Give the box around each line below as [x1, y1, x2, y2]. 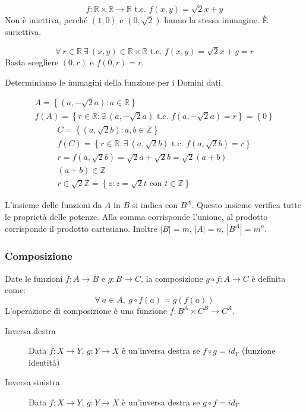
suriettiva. [5, 26, 42, 38]
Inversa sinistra [5, 376, 60, 388]
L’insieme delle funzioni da [5, 199, 102, 211]
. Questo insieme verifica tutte [191, 199, 301, 211]
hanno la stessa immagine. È [164, 14, 268, 26]
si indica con [132, 199, 178, 211]
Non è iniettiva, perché [5, 14, 88, 26]
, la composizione [140, 272, 203, 284]
